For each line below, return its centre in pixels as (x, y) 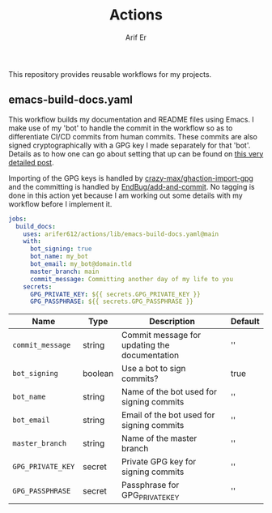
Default (245, 322)
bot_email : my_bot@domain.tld (81, 264)
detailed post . (31, 162)
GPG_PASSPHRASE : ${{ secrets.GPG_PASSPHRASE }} (112, 301)
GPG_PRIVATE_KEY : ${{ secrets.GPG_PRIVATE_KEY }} (115, 294)
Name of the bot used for (169, 392)
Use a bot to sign (153, 369)
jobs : (17, 219)
